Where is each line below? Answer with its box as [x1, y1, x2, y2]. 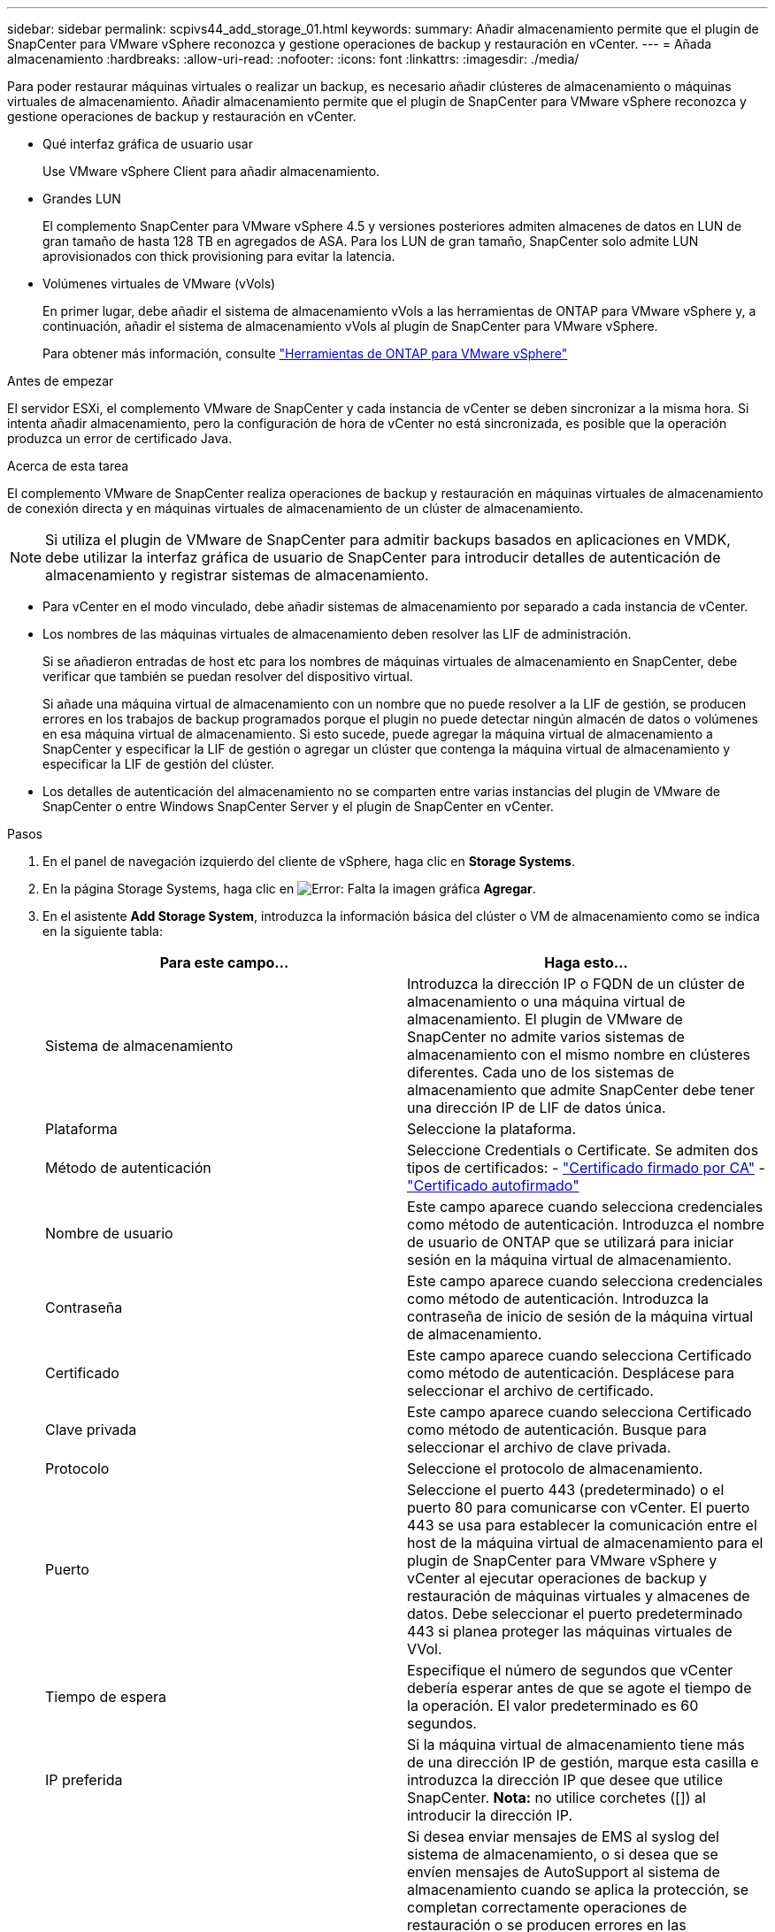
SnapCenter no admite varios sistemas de [407, 1028, 685, 1046]
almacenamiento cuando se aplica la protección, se [407, 1881, 749, 1898]
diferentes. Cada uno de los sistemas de [407, 1063, 675, 1081]
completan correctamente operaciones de [407, 1898, 687, 1916]
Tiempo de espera [45, 1688, 166, 1706]
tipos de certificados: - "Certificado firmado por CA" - [407, 1159, 765, 1177]
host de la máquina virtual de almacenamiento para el [407, 1534, 763, 1552]
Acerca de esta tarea [7, 458, 129, 473]
